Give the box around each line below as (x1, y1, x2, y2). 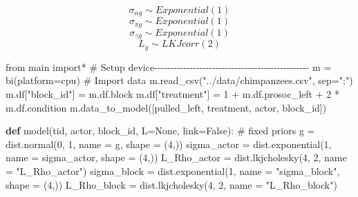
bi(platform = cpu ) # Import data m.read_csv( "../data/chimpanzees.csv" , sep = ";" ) (6, 73, 353, 87)
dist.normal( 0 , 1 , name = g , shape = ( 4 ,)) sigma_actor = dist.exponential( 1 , (6, 136, 332, 151)
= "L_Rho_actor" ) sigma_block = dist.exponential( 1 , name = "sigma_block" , (6, 163, 340, 178)
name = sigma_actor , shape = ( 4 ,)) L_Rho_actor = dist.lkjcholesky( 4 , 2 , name (6, 150, 347, 165)
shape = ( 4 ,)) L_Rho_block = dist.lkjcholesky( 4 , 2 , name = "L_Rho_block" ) (6, 177, 337, 191)
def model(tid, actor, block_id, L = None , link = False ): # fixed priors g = (6, 123, 315, 138)
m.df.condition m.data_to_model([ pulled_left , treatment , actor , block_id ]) (6, 100, 327, 114)
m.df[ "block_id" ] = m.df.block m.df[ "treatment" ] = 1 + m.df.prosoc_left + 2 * (6, 87, 339, 101)
